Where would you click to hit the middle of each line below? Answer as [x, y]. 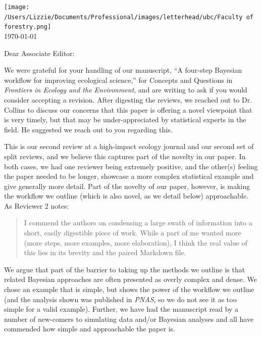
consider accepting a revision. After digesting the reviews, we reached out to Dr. [128, 99]
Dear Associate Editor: [39, 53]
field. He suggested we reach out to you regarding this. [88, 129]
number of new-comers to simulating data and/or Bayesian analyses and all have [129, 319]
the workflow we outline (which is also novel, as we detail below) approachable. [126, 196]
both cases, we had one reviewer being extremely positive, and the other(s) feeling [131, 166]
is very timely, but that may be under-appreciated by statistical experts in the [125, 119]
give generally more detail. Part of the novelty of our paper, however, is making [127, 186]
